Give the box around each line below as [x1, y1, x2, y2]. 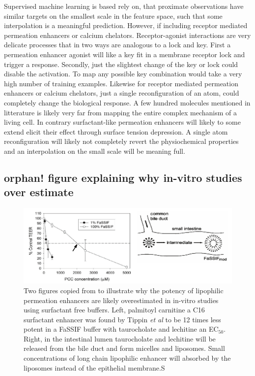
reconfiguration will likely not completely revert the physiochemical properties [4, 136, 239, 146]
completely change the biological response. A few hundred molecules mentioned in [4, 97, 251, 107]
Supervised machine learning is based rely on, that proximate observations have [4, 1, 244, 11]
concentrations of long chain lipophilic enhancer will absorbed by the [24, 353, 231, 363]
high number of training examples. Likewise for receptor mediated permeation [4, 78, 238, 88]
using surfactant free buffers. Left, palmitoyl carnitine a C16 [24, 305, 205, 315]
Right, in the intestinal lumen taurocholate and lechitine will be [24, 333, 216, 343]
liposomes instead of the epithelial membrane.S [24, 362, 165, 373]
